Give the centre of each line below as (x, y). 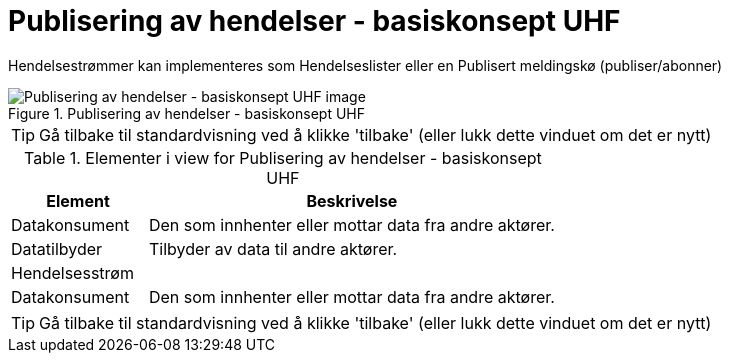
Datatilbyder (57, 248)
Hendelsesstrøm (72, 272)
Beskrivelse (352, 200)
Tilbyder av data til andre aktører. (273, 248)
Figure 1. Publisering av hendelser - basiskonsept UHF (186, 113)
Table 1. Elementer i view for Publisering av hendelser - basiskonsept (283, 157)
